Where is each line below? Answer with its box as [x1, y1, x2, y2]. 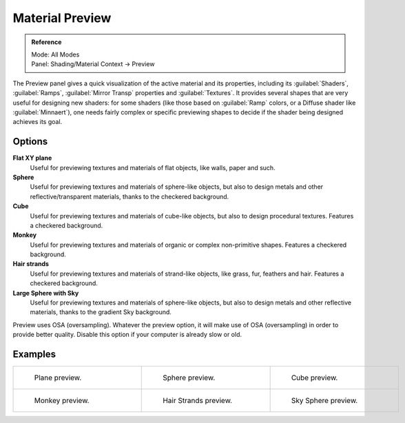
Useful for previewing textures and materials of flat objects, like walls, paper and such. [30, 163, 276, 172]
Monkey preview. [34, 396, 90, 406]
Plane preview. [34, 373, 82, 382]
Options [12, 136, 48, 147]
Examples [12, 349, 56, 360]
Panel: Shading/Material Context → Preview [31, 60, 155, 68]
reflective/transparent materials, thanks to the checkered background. [30, 192, 229, 200]
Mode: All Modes [31, 50, 80, 59]
